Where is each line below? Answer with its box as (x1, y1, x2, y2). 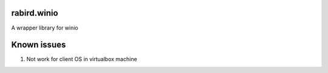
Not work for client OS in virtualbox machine (26, 56, 137, 63)
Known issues (11, 40, 66, 50)
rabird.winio (11, 8, 58, 18)
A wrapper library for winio (11, 24, 78, 31)
